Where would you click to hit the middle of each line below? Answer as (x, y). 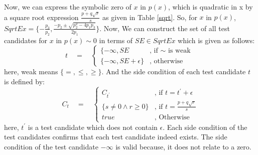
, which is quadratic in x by (211, 7)
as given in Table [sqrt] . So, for (150, 17)
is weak (179, 50)
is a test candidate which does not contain (93, 127)
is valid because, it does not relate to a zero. (183, 146)
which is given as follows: (216, 40)
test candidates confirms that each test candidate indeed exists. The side (116, 137)
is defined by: (24, 81)
